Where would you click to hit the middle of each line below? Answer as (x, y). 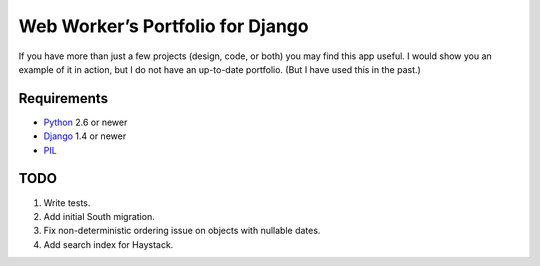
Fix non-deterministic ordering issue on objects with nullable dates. (182, 231)
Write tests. (67, 202)
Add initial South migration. (99, 216)
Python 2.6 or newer (85, 122)
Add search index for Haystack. (108, 244)
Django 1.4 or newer (85, 136)
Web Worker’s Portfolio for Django (163, 26)
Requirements (63, 98)
